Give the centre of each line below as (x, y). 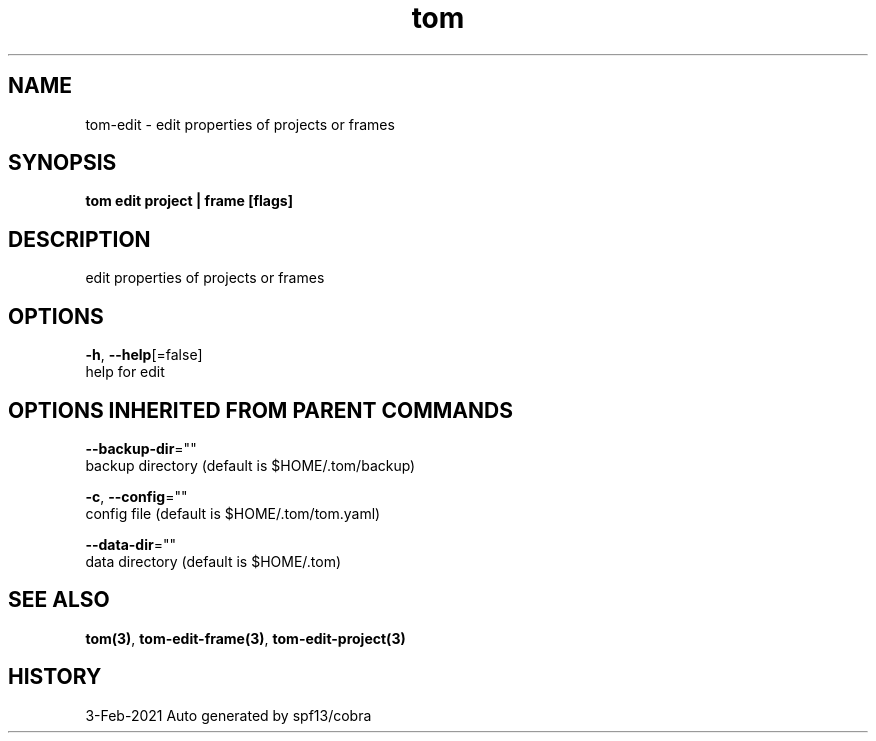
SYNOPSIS (62, 163)
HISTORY (55, 677)
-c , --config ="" (136, 496)
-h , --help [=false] (144, 355)
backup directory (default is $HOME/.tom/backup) (250, 465)
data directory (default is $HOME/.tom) (213, 561)
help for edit (125, 372)
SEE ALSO (59, 600)
